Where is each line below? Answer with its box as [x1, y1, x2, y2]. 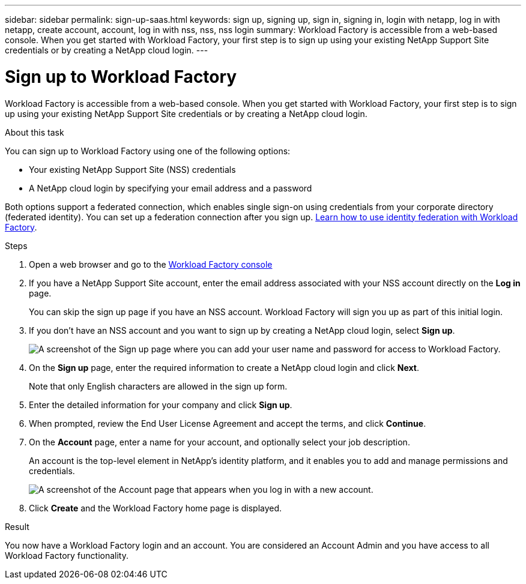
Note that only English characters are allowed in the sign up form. [29, 381, 288, 391]
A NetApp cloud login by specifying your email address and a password [29, 182, 312, 193]
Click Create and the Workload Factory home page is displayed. [29, 502, 282, 513]
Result [5, 521, 29, 532]
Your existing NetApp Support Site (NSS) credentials [29, 164, 236, 175]
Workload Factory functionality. [5, 550, 129, 561]
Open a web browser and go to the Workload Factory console [29, 259, 273, 269]
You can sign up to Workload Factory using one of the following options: [5, 145, 291, 156]
